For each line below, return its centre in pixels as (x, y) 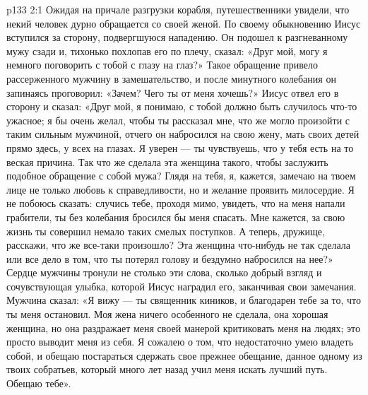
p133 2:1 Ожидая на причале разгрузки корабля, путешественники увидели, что (178, 9)
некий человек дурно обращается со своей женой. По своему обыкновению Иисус (184, 23)
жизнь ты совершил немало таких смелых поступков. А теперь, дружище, (166, 231)
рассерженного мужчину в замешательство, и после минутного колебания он (171, 78)
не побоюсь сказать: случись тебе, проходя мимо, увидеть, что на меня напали (176, 203)
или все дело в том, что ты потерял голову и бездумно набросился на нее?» (170, 258)
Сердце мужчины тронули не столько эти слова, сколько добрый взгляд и (164, 272)
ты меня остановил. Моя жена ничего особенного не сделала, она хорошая (167, 314)
